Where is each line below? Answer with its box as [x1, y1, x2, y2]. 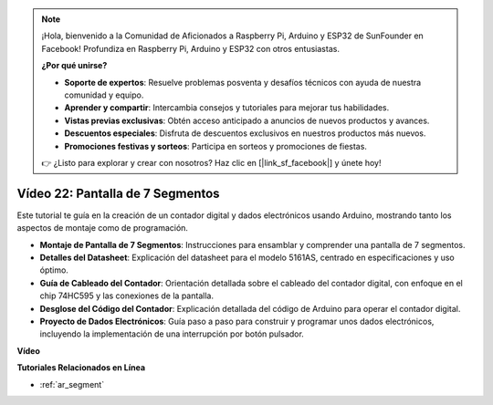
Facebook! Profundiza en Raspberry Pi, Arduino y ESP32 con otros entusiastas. [41, 43, 340, 54]
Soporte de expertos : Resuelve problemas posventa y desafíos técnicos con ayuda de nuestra [64, 77, 422, 88]
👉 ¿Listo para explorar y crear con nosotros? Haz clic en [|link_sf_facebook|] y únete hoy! [41, 157, 382, 168]
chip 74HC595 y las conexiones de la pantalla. [39, 290, 215, 301]
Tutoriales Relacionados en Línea [16, 362, 146, 373]
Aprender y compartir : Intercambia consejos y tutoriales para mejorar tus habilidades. [64, 102, 390, 113]
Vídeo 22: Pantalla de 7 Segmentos [16, 185, 220, 201]
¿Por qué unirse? [41, 60, 108, 71]
